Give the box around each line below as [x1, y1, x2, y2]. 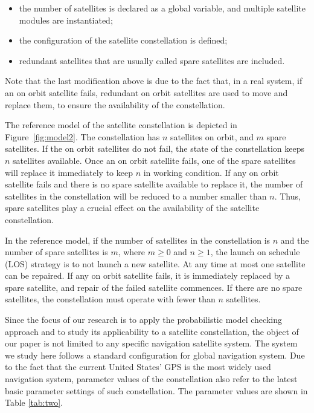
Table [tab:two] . [5, 396, 63, 409]
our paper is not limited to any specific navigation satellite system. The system [5, 337, 298, 350]
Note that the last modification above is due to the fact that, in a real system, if [5, 74, 303, 87]
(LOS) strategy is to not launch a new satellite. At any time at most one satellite [5, 257, 306, 270]
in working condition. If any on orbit [143, 166, 279, 178]
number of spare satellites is [5, 246, 108, 258]
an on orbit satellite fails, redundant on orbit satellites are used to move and [5, 86, 288, 99]
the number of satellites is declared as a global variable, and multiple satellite [19, 2, 306, 14]
